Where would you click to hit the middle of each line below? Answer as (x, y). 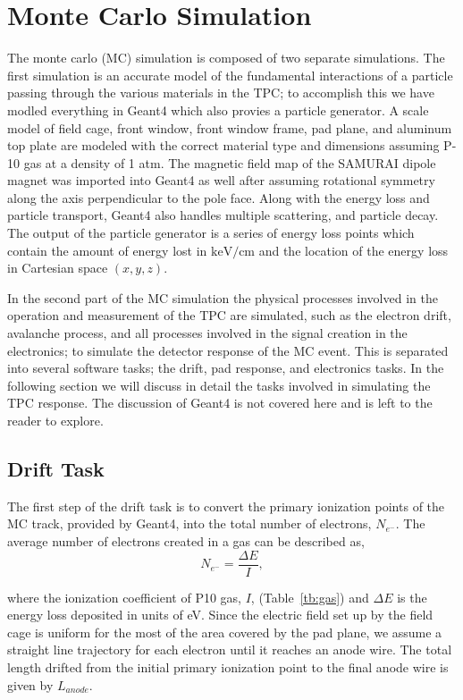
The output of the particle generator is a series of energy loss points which (211, 233)
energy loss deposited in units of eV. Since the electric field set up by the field (220, 615)
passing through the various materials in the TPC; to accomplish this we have (221, 93)
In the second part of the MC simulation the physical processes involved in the (223, 297)
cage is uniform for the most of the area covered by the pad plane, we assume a (225, 632)
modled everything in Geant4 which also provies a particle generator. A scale (218, 110)
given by (30, 684)
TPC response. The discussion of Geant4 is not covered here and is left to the (220, 403)
